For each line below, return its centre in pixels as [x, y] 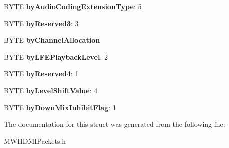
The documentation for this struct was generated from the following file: [115, 124]
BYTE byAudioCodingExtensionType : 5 [73, 6]
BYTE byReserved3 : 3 [41, 23]
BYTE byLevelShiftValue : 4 [51, 90]
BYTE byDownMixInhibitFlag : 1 [60, 107]
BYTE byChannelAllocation [52, 40]
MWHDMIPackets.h [35, 141]
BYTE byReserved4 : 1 [41, 74]
